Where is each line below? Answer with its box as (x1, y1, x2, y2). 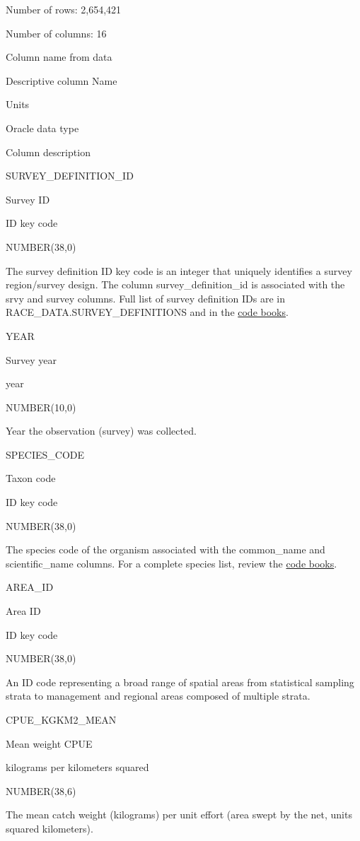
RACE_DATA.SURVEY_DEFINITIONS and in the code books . (6, 305, 289, 319)
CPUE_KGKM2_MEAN (6, 712, 117, 727)
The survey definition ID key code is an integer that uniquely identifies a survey (6, 263, 352, 278)
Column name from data (6, 49, 112, 64)
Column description (6, 144, 91, 159)
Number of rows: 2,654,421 (6, 2, 122, 16)
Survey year (6, 352, 57, 367)
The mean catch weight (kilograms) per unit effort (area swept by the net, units (6, 807, 352, 822)
